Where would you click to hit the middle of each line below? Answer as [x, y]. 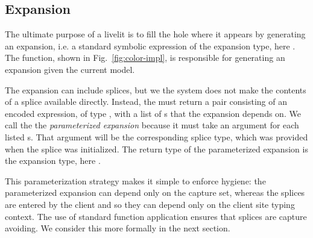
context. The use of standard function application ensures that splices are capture [156, 216]
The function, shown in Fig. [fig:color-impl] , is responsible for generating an [145, 58]
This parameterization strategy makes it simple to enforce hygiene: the [135, 180]
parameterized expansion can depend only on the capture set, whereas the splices [155, 193]
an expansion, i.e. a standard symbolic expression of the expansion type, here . [150, 45]
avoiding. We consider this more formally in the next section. [118, 228]
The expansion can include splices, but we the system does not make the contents [156, 89]
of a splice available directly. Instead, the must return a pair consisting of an [146, 102]
